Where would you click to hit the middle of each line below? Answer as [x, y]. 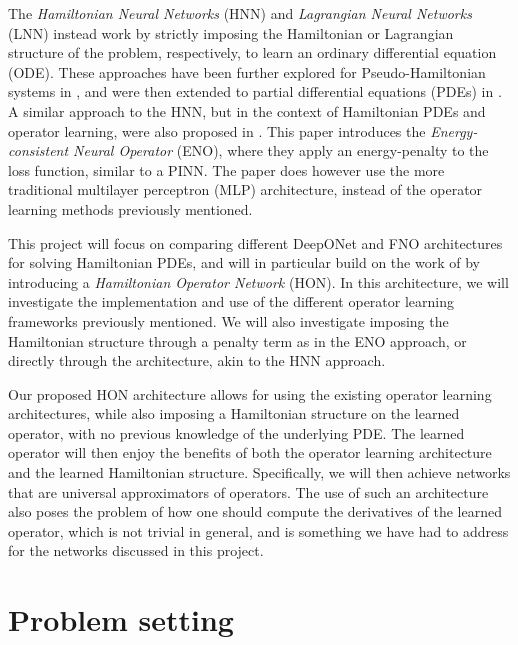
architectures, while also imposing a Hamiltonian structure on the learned [234, 413]
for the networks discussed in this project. [136, 550]
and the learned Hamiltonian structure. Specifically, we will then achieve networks [259, 472]
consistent [38, 150]
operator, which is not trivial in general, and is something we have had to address [258, 530]
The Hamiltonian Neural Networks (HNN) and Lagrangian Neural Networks [240, 13]
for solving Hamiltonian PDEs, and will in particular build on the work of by [244, 262]
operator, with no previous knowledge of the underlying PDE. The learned [236, 432]
